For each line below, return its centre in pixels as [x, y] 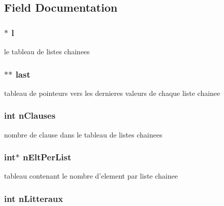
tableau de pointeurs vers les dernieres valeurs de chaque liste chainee [112, 93]
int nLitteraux [34, 198]
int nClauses [30, 115]
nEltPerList [47, 157]
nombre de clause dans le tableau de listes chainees [83, 134]
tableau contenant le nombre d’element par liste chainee [91, 176]
